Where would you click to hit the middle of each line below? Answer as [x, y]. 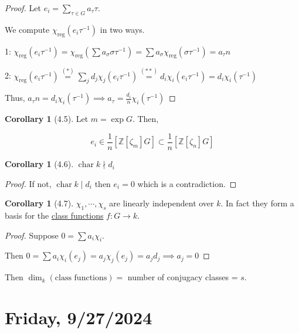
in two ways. [122, 29]
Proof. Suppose [32, 235]
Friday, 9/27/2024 [79, 317]
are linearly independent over [162, 203]
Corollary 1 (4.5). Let [47, 119]
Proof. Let [23, 8]
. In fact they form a [257, 203]
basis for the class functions [54, 215]
